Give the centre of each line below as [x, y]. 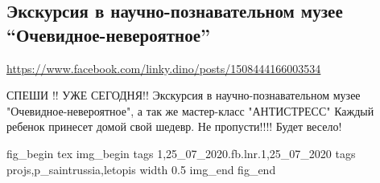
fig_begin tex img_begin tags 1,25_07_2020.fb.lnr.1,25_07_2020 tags [181, 153]
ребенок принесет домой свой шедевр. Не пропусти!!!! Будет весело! [174, 126]
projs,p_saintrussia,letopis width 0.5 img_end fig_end [141, 169]
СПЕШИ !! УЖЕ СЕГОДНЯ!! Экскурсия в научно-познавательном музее [184, 95]
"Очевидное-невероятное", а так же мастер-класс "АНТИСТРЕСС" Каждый [190, 110]
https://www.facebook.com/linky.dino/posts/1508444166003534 [164, 68]
